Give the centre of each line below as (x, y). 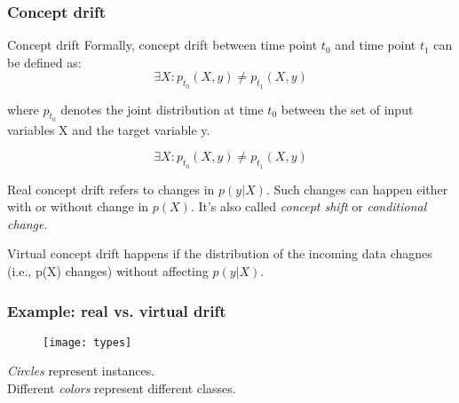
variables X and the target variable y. (109, 129)
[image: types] (87, 342)
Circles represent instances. (81, 371)
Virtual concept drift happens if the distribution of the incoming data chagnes (220, 253)
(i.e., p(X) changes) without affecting (108, 270)
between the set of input (347, 109)
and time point (376, 45)
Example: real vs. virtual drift (117, 310)
